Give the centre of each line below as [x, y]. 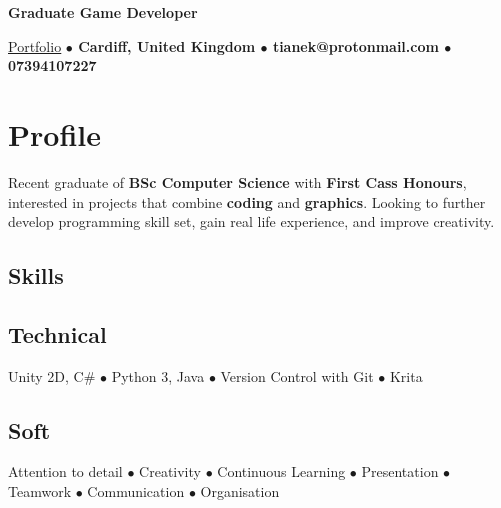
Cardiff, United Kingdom [167, 45]
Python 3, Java [158, 375]
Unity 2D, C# [52, 375]
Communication [136, 491]
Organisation [240, 491]
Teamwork [40, 491]
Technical [57, 333]
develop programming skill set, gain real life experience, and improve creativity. [251, 221]
